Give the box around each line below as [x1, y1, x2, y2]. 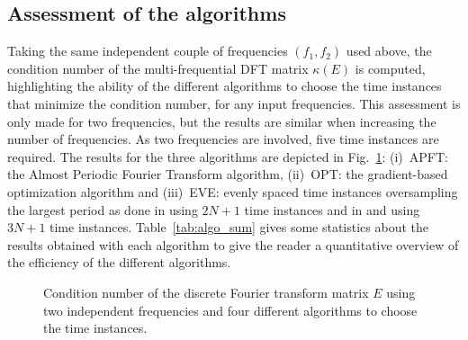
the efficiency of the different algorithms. [7, 253, 231, 272]
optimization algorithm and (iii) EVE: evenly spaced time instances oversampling [7, 182, 458, 201]
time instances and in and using [244, 200, 420, 219]
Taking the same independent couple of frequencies [7, 41, 288, 60]
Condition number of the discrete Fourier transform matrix [43, 282, 369, 301]
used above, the [346, 41, 432, 60]
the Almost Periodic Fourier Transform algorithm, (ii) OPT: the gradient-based [7, 165, 448, 183]
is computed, [355, 58, 426, 77]
